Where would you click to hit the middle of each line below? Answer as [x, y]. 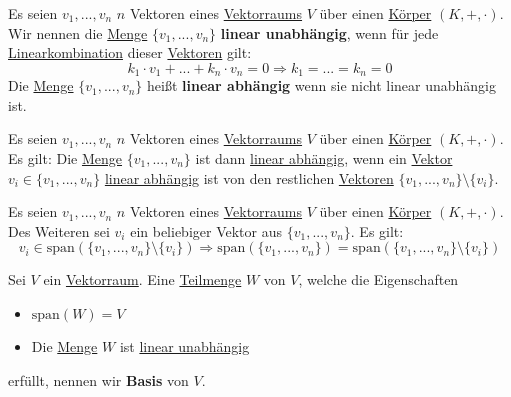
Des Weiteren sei [59, 230]
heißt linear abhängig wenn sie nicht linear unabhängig [322, 85]
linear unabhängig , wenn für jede [329, 32]
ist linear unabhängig [184, 345]
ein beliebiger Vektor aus [206, 230]
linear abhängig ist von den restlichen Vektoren [249, 177]
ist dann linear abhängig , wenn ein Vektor [324, 158]
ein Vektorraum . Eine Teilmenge [142, 279]
